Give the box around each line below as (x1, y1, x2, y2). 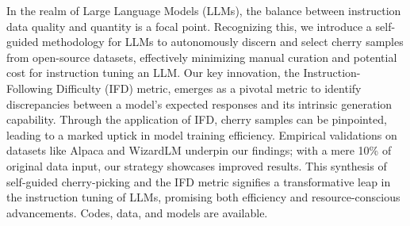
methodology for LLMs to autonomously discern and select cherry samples (42, 33, 404, 50)
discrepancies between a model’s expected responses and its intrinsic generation (6, 95, 393, 112)
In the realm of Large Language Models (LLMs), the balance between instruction (6, 2, 401, 18)
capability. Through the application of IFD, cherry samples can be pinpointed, (6, 111, 387, 128)
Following (6, 79, 53, 96)
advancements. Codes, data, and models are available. (6, 204, 268, 220)
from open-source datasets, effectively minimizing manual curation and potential (6, 48, 397, 65)
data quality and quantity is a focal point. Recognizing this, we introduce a (6, 17, 372, 34)
